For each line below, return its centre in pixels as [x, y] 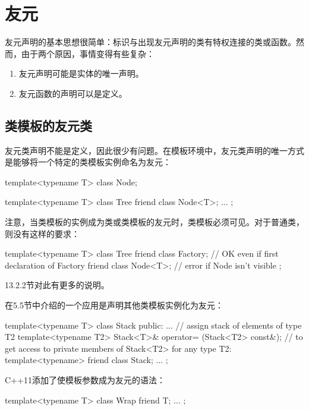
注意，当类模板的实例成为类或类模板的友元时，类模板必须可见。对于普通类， [154, 222]
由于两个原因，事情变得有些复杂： [88, 53]
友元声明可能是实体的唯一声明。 [81, 73]
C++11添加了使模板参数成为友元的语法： [85, 380]
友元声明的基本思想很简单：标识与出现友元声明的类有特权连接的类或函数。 [150, 42]
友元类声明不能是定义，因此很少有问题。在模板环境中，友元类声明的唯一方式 [154, 150]
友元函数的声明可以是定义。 [73, 93]
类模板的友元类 [48, 125]
